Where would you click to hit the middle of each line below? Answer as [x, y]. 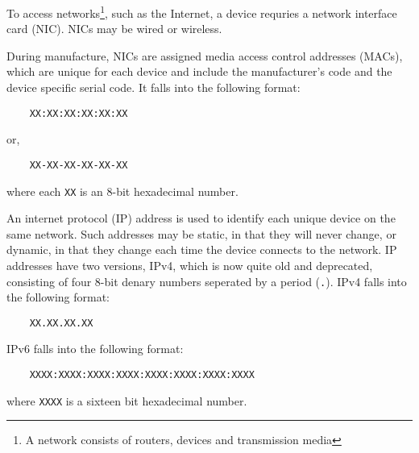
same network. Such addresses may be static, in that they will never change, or [201, 233]
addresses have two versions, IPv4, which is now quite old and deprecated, [190, 265]
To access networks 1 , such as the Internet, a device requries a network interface [202, 12]
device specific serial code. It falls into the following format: [153, 87]
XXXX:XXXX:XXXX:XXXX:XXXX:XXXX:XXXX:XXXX [142, 375]
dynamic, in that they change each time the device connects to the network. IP [202, 249]
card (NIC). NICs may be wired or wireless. [114, 29]
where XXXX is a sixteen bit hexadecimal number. [127, 400]
